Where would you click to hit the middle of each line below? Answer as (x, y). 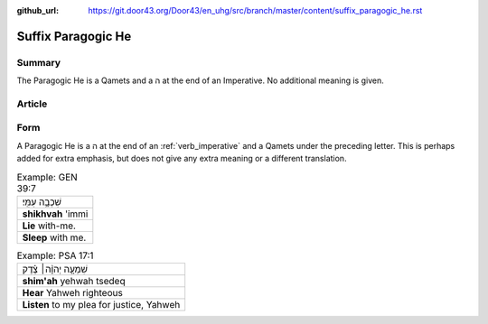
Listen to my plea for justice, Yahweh (101, 305)
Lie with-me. (49, 226)
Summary (39, 62)
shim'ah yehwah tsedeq (74, 282)
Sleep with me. (54, 237)
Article (32, 104)
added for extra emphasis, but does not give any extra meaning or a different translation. (182, 159)
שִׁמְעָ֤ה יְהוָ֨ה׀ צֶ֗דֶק (55, 269)
